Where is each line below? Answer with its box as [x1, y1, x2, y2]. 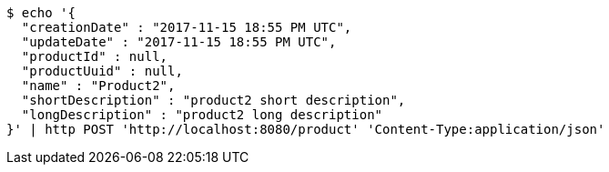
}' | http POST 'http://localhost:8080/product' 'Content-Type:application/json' [6, 122, 605, 137]
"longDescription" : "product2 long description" [21, 107, 383, 122]
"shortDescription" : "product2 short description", [21, 93, 406, 107]
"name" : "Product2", [21, 78, 176, 93]
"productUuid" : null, [21, 64, 183, 78]
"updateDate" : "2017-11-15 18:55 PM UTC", [21, 35, 337, 49]
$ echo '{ [6, 5, 76, 20]
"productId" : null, [21, 49, 168, 64]
